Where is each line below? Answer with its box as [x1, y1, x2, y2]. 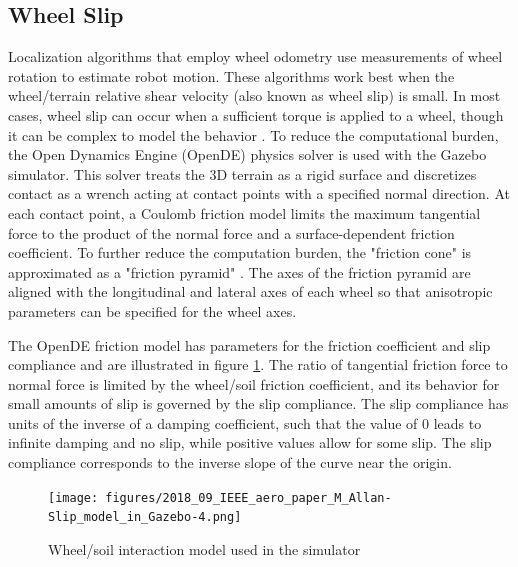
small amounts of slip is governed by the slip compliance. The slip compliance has [8, 393, 509, 414]
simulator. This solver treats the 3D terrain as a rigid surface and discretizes [8, 163, 477, 184]
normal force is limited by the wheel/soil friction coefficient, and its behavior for [8, 373, 500, 394]
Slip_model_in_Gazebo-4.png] [48, 510, 242, 525]
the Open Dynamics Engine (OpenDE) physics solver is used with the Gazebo [8, 144, 487, 165]
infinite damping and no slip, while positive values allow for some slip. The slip [8, 432, 492, 453]
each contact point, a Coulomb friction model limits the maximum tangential [8, 202, 481, 223]
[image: [48, 490, 99, 505]
